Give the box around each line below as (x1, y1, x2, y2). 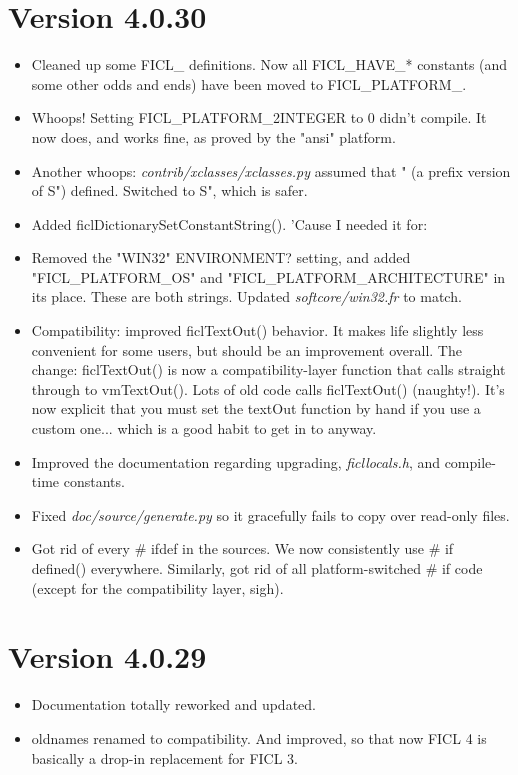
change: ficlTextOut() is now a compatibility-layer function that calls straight (31, 359, 506, 380)
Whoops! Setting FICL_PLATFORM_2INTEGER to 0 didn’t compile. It (31, 107, 487, 128)
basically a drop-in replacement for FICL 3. (31, 747, 298, 768)
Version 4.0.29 (8, 636, 207, 677)
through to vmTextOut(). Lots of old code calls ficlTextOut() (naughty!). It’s (31, 378, 505, 399)
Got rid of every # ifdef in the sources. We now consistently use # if (31, 538, 454, 559)
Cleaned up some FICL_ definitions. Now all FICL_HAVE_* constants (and (31, 54, 508, 75)
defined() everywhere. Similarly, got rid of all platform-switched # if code (31, 558, 483, 578)
